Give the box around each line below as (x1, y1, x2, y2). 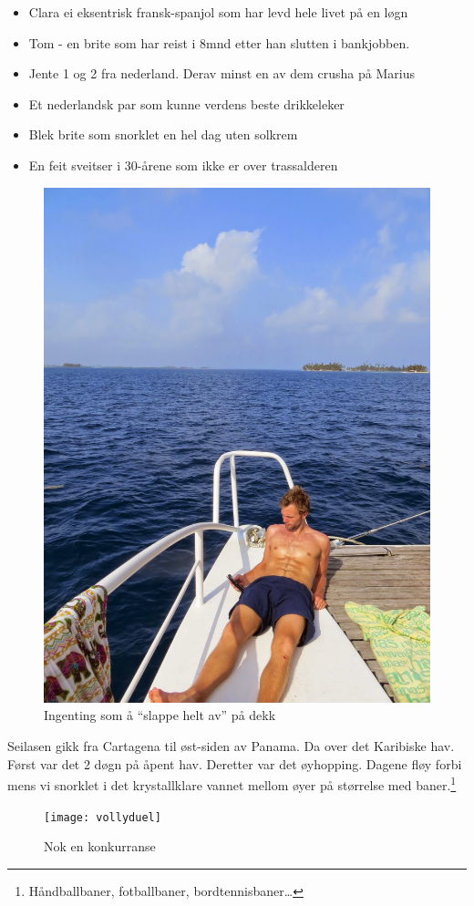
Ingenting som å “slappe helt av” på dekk (44, 705, 276, 725)
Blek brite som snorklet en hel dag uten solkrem (28, 125, 298, 144)
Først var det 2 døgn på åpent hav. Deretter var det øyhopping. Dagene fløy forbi (7, 754, 462, 773)
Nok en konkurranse (44, 837, 156, 856)
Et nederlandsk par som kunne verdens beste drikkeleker (28, 94, 345, 113)
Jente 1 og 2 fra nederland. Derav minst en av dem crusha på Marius (28, 64, 415, 83)
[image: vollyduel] (44, 810, 161, 824)
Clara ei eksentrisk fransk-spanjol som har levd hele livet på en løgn (28, 3, 408, 21)
